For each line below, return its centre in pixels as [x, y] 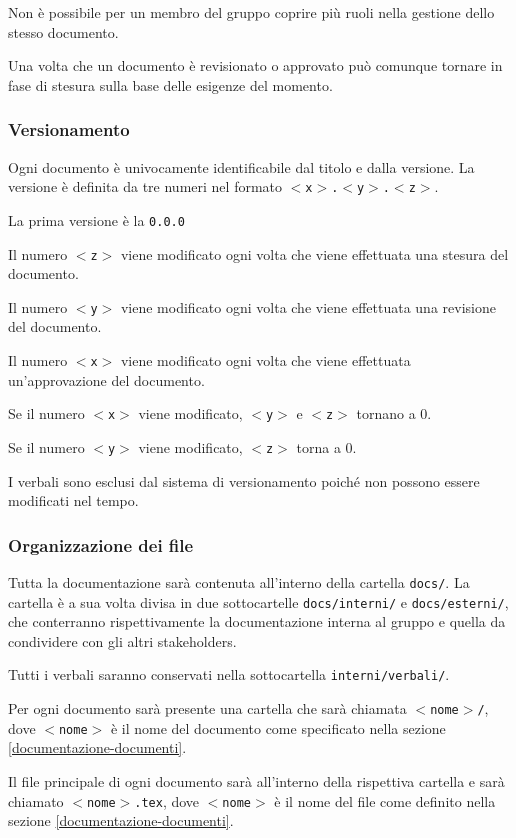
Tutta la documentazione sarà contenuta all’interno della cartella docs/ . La [239, 581]
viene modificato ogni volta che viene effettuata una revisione [308, 306]
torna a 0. [326, 446]
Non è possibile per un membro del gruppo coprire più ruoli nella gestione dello [251, 12]
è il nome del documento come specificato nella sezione [278, 727]
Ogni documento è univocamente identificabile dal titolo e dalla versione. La [241, 166]
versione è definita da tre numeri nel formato [145, 186]
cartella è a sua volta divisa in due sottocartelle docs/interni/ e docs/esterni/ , [258, 601]
